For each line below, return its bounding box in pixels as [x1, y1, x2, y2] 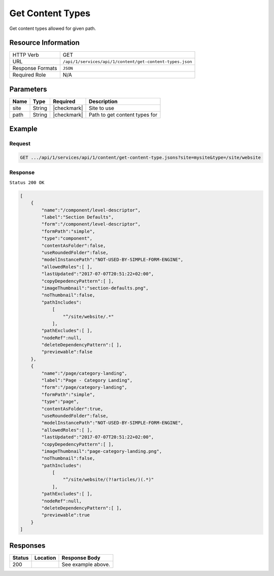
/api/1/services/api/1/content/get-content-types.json [62, 59, 192, 64]
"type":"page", [41, 399, 80, 405]
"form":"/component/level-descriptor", [41, 221, 141, 227]
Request [9, 140, 30, 147]
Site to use [89, 104, 114, 112]
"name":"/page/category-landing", [41, 370, 127, 376]
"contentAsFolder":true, [41, 406, 104, 412]
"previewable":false [41, 349, 93, 355]
